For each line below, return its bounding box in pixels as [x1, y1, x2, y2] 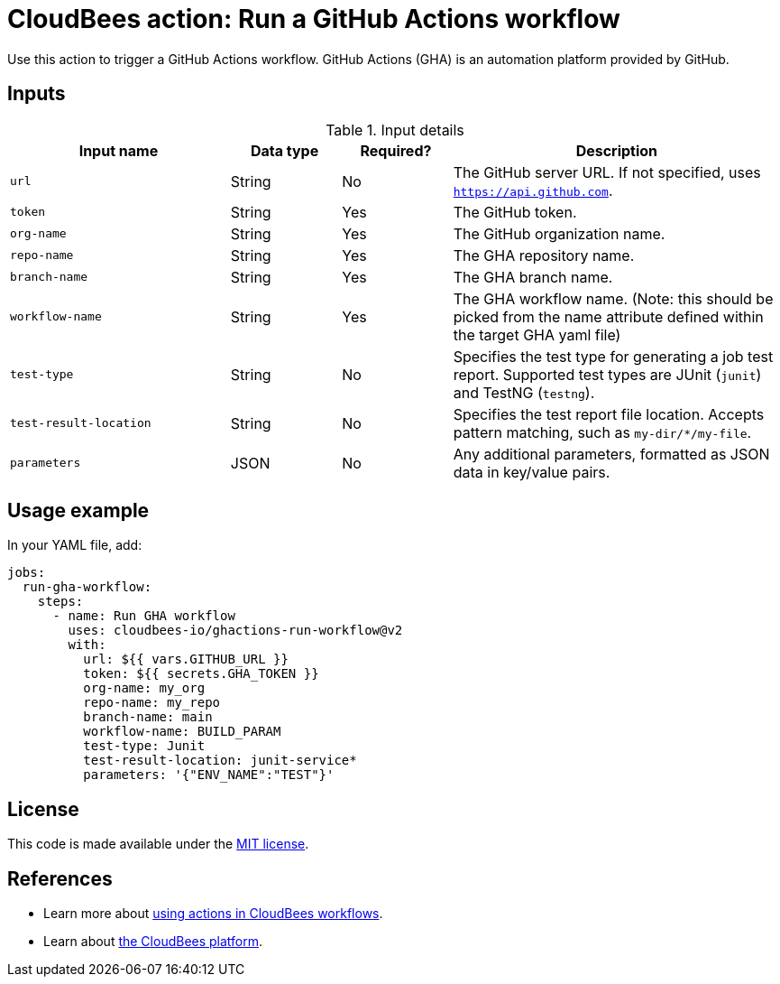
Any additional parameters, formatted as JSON [453, 444, 770, 463]
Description [575, 141, 658, 160]
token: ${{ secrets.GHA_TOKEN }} [83, 666, 319, 682]
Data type [250, 141, 319, 160]
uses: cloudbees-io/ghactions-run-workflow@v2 [68, 623, 403, 638]
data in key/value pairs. [453, 462, 610, 481]
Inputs [7, 82, 66, 106]
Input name [78, 141, 159, 160]
